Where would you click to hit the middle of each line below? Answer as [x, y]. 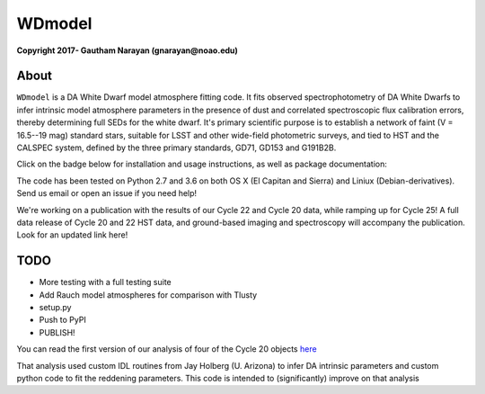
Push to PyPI [63, 320]
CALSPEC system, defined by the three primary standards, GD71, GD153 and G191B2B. [176, 148]
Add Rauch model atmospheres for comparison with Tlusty [148, 295]
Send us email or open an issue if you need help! [107, 193]
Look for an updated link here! [72, 235]
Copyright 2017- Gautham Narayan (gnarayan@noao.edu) [127, 50]
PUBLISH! [57, 332]
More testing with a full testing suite [105, 282]
